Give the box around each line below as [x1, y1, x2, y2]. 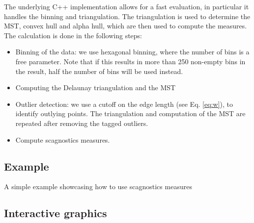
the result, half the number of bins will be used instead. [15, 66, 183, 76]
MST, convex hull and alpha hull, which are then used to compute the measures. [4, 21, 247, 31]
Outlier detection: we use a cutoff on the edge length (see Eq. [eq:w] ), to [15, 99, 233, 109]
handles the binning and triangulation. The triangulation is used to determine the [4, 11, 251, 21]
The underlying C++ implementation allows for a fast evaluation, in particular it [4, 1, 249, 11]
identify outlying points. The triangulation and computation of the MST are [15, 108, 246, 119]
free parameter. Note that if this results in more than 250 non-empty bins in [15, 56, 246, 66]
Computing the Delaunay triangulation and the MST [15, 82, 176, 93]
